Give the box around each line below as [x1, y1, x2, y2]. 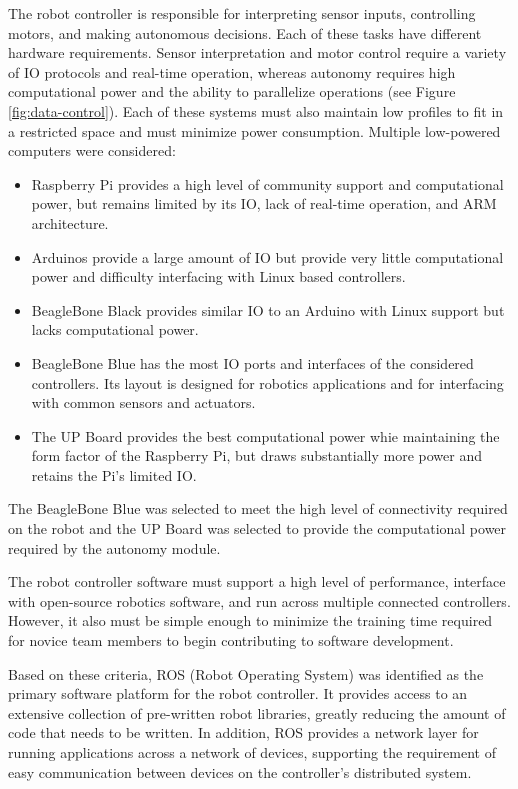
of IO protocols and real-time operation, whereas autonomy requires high [8, 61, 456, 82]
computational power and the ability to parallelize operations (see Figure [8, 81, 456, 102]
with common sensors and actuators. [31, 392, 256, 413]
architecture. [31, 212, 109, 233]
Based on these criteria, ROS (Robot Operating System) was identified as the [8, 663, 484, 684]
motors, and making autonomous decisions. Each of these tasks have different [8, 22, 482, 43]
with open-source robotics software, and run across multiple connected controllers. [8, 590, 511, 611]
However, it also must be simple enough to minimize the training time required [8, 610, 493, 631]
